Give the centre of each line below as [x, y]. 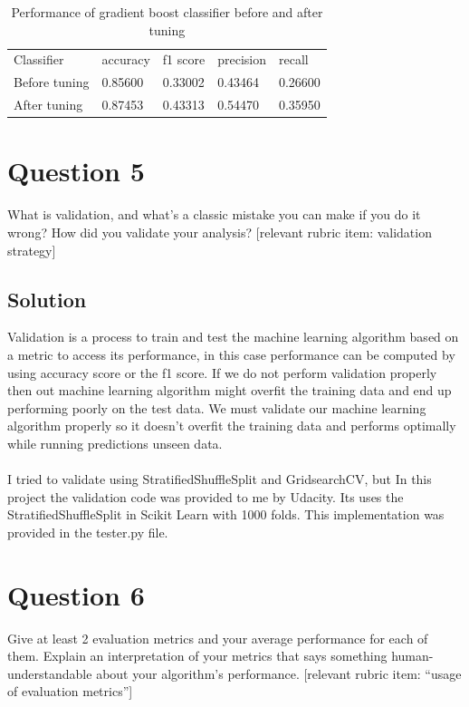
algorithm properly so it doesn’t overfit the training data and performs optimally [232, 426]
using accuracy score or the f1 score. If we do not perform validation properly [222, 372]
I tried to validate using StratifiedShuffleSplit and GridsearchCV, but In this [220, 479]
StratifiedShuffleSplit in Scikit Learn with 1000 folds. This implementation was [226, 514]
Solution [47, 299]
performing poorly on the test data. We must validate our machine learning [217, 407]
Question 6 [76, 594]
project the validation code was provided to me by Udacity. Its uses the [206, 496]
